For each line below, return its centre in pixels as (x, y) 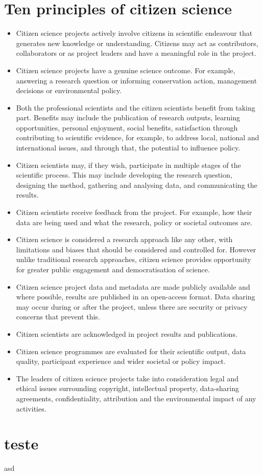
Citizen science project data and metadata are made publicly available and (133, 286)
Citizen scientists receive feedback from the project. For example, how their (134, 212)
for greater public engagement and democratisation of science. (113, 269)
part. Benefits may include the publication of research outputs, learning (128, 117)
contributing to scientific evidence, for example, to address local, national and (138, 137)
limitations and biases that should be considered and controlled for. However (136, 249)
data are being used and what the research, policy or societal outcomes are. (134, 222)
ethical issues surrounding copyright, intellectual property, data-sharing (128, 388)
